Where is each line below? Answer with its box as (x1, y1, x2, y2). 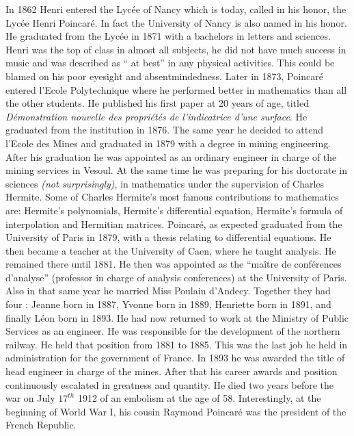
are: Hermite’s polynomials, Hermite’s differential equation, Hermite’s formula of (5, 203, 343, 217)
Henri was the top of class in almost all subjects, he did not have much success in (5, 42, 346, 56)
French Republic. (5, 418, 77, 432)
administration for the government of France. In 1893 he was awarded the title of (5, 350, 345, 365)
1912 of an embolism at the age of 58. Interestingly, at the (77, 391, 321, 405)
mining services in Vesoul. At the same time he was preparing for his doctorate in (5, 163, 347, 177)
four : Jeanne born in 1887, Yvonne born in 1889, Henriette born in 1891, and (5, 297, 331, 311)
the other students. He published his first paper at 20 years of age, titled (5, 96, 309, 110)
